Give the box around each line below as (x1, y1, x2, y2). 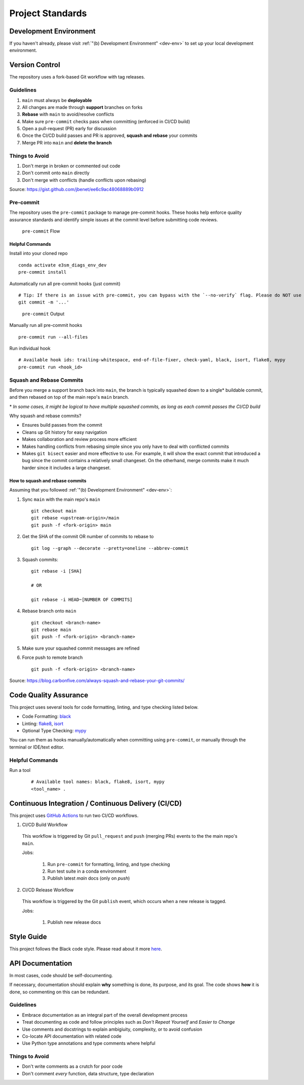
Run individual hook (9, 345, 51, 351)
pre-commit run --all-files (18, 334, 88, 340)
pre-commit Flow (22, 228, 60, 234)
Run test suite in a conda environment (47, 868, 127, 874)
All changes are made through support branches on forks (22, 104, 143, 110)
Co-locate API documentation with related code (22, 1033, 122, 1039)
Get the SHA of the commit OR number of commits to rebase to (22, 534, 154, 540)
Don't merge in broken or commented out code (22, 163, 121, 169)
